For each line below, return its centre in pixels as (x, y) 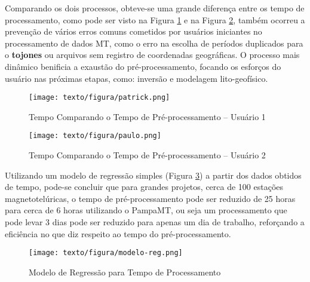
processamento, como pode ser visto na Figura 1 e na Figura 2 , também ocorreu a (155, 19)
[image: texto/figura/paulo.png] (95, 136)
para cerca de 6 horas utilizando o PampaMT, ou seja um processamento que (146, 210)
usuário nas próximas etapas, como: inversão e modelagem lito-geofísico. (136, 78)
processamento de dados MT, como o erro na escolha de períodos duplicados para (154, 43)
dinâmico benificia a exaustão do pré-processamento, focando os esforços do (143, 66)
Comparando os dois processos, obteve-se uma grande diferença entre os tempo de (155, 8)
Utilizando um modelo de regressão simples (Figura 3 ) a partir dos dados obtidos (153, 175)
